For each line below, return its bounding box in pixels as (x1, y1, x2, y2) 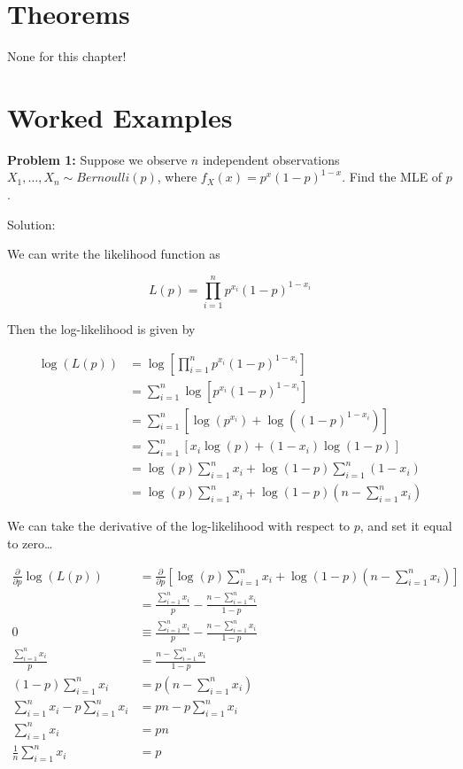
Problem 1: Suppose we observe (7, 150, 188, 168)
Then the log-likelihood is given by (7, 319, 196, 338)
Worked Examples (7, 98, 233, 135)
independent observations (202, 150, 340, 168)
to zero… (7, 533, 53, 552)
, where (157, 167, 197, 186)
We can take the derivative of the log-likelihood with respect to (7, 517, 351, 535)
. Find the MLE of (342, 167, 443, 186)
